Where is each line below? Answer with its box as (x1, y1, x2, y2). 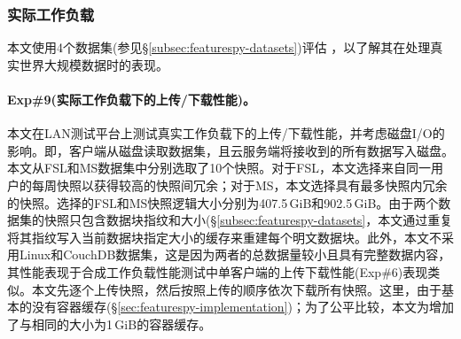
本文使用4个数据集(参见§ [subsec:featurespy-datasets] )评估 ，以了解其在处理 (7, 38, 431, 57)
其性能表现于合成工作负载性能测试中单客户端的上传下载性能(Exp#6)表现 (7, 262, 428, 281)
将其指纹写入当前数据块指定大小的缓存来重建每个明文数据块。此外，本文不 (7, 227, 441, 246)
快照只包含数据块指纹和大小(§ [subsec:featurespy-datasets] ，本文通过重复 (43, 211, 453, 229)
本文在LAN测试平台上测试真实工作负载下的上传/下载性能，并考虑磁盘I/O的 (7, 124, 445, 143)
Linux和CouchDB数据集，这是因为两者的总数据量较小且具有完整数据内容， (19, 245, 451, 264)
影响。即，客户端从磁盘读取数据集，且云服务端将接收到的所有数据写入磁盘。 (7, 141, 454, 159)
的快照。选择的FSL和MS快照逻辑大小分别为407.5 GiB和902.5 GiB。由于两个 (7, 193, 439, 212)
